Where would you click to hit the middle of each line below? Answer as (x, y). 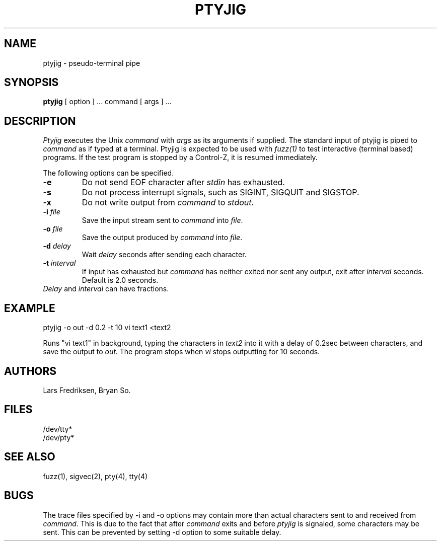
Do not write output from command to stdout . (168, 203)
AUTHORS (30, 371)
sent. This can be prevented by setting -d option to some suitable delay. (162, 532)
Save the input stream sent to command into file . (162, 220)
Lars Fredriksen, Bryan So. (87, 390)
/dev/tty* (58, 429)
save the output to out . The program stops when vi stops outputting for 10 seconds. (181, 352)
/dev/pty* (59, 437)
